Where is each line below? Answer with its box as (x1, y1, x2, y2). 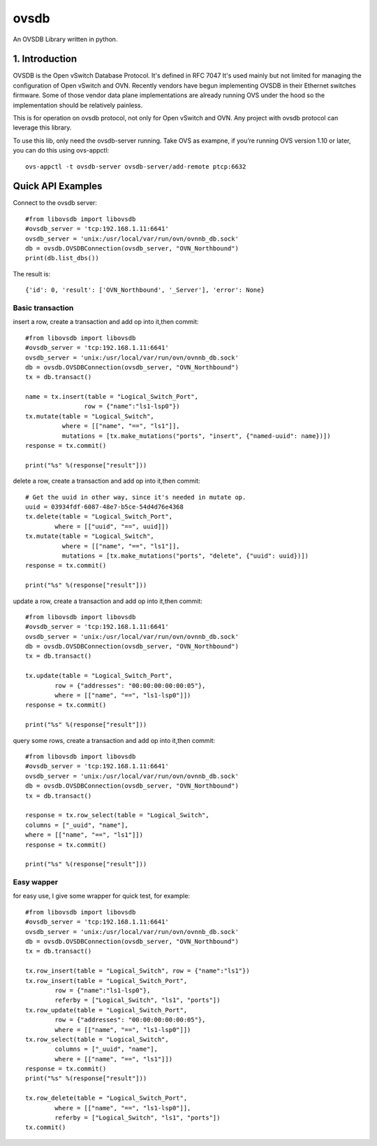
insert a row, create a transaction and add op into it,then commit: (13, 318, 199, 326)
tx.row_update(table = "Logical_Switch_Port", (25, 1006, 188, 1014)
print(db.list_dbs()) (25, 254, 99, 262)
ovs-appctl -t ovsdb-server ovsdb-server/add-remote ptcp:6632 (25, 162, 246, 171)
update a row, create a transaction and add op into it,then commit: (13, 597, 202, 605)
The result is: (13, 269, 51, 278)
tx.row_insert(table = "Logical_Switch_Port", (25, 977, 188, 984)
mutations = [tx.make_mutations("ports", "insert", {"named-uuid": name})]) (61, 432, 331, 440)
